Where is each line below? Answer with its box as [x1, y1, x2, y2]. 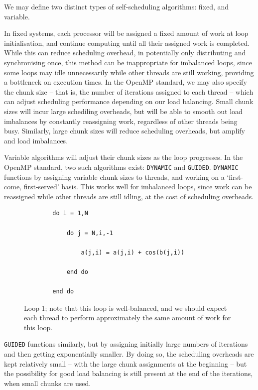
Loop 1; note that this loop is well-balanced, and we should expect [24, 302, 227, 313]
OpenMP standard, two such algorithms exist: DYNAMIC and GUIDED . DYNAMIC [4, 161, 239, 172]
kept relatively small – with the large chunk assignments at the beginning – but [4, 358, 247, 369]
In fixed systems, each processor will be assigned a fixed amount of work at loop [4, 28, 249, 38]
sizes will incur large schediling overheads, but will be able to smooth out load [4, 106, 243, 116]
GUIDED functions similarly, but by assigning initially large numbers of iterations [4, 339, 248, 349]
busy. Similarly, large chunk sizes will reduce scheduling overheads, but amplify [4, 126, 245, 136]
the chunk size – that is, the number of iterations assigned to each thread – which [4, 86, 254, 97]
